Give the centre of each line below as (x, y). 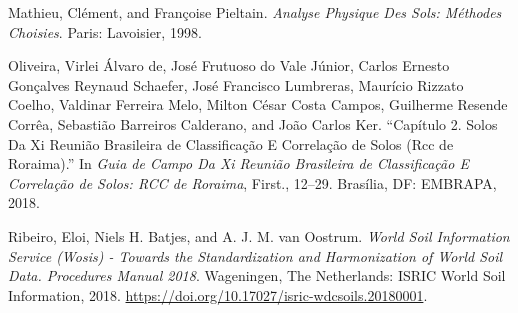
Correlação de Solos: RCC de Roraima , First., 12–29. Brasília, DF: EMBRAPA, (252, 182)
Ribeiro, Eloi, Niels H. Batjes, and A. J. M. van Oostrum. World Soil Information (259, 235)
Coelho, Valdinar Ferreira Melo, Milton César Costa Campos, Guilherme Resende (258, 104)
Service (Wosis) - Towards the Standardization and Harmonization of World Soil (255, 255)
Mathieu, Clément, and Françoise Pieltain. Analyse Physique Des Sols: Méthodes (255, 12)
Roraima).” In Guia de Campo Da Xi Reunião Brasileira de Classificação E (238, 163)
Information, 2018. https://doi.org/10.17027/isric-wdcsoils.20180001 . (218, 294)
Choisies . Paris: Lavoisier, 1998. (105, 31)
